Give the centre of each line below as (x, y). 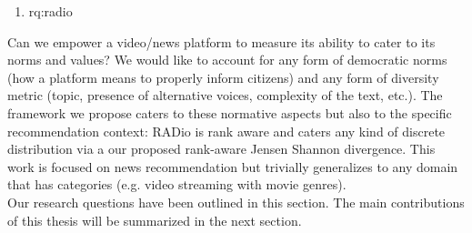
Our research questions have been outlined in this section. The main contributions (236, 202)
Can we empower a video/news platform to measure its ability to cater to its (221, 41)
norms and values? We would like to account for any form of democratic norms (227, 60)
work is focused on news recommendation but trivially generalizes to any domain (233, 166)
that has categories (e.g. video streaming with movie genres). (177, 184)
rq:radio (50, 11)
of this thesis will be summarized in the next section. (155, 220)
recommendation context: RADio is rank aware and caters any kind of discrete (226, 131)
